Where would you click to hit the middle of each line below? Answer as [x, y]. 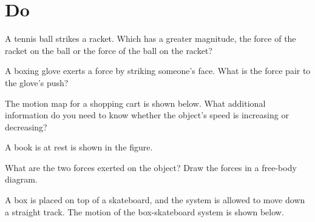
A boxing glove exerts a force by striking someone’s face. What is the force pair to [158, 71]
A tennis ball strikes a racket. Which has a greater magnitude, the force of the [151, 39]
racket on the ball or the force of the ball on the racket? [109, 50]
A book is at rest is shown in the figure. [79, 147]
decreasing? [26, 126]
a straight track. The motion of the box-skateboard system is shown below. [144, 211]
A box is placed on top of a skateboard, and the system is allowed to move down [155, 200]
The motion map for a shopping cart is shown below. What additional [135, 103]
